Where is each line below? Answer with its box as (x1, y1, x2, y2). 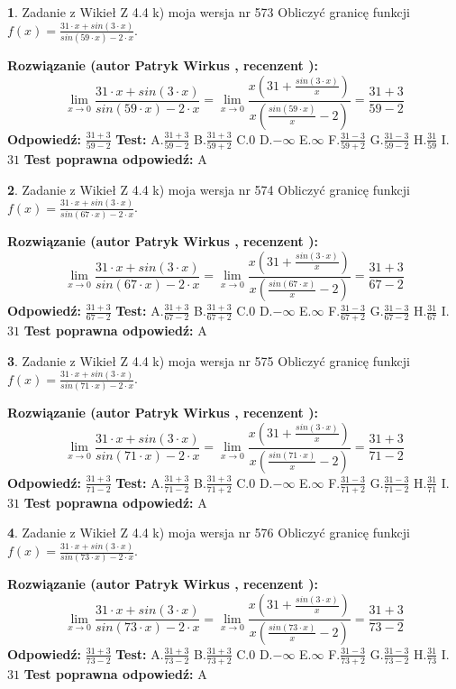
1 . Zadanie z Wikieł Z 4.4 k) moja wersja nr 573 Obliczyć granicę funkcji (7, 3, 410, 21)
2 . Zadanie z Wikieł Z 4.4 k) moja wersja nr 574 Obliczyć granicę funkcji (7, 179, 410, 198)
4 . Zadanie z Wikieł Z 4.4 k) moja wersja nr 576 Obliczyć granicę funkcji (7, 523, 410, 542)
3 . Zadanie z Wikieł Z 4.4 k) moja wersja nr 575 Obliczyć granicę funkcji (7, 351, 410, 370)
